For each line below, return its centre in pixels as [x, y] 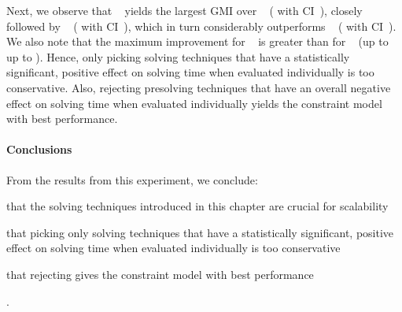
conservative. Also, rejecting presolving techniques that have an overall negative [199, 87]
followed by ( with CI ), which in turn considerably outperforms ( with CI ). [201, 26]
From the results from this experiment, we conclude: [132, 179]
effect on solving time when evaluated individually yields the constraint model [194, 103]
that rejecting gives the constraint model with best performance [160, 274]
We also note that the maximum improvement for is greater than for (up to [197, 41]
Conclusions [39, 149]
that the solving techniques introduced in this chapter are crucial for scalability [197, 206]
